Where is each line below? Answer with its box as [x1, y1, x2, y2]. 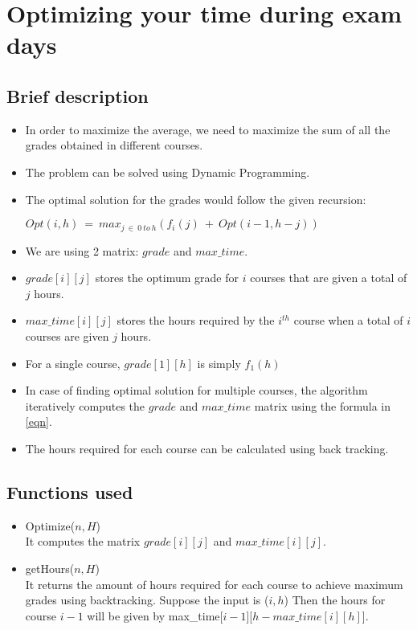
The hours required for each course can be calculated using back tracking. [25, 440, 389, 456]
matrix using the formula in [254, 397, 391, 414]
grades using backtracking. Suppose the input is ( [25, 591, 269, 608]
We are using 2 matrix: [25, 242, 139, 259]
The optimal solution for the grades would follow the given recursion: [25, 190, 366, 207]
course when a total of [293, 312, 403, 329]
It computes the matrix [25, 533, 141, 550]
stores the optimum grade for [95, 269, 239, 286]
